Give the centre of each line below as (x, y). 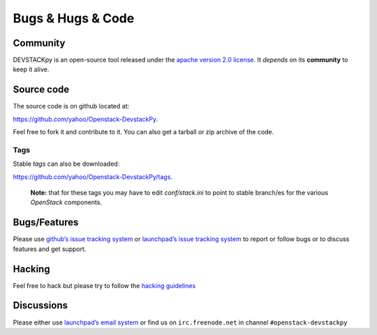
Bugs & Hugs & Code (74, 18)
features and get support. (50, 249)
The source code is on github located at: (71, 106)
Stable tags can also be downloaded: (66, 164)
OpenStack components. (66, 202)
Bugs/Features (46, 223)
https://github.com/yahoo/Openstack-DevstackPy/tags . (93, 177)
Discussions (40, 305)
